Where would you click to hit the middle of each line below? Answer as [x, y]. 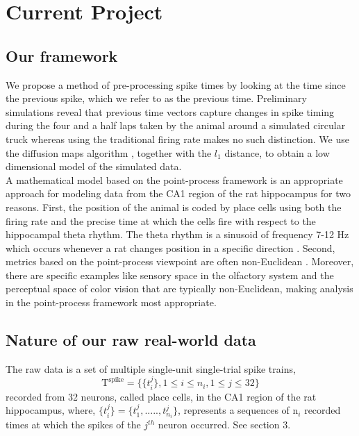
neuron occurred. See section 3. [224, 425]
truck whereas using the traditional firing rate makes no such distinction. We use [177, 139]
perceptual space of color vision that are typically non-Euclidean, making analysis [179, 288]
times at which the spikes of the [73, 425]
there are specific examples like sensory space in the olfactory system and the [170, 275]
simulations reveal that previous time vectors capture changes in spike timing [170, 111]
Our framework [62, 55]
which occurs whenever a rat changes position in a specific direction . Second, [170, 248]
